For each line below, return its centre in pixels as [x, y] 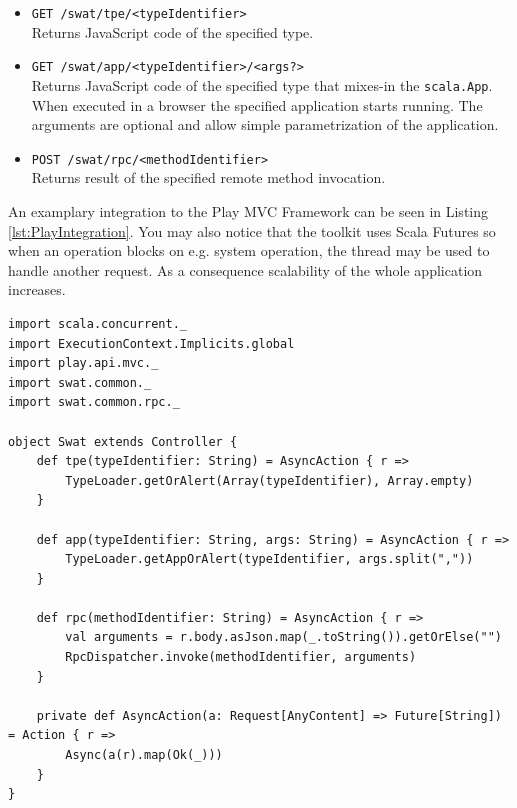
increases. [37, 289]
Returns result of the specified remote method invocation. [208, 177]
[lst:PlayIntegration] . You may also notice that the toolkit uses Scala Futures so [252, 230]
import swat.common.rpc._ [94, 402]
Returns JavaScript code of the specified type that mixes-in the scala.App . [262, 84]
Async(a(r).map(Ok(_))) [144, 755]
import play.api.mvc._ [83, 363]
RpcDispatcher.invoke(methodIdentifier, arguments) [241, 657]
